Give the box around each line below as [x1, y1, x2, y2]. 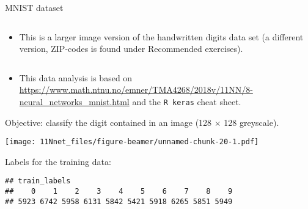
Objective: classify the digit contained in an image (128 [5, 116, 212, 128]
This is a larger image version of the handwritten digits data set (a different [19, 30, 304, 43]
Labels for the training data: [5, 155, 111, 167]
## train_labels [5, 177, 71, 186]
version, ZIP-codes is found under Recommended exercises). [19, 42, 243, 55]
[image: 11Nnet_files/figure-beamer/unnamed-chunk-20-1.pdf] [5, 137, 259, 147]
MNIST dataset [5, 1, 64, 13]
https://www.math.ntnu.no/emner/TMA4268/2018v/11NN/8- [19, 83, 253, 96]
